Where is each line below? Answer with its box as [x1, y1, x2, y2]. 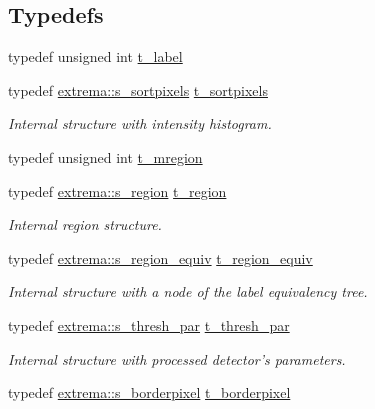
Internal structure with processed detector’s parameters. [8, 348, 346, 369]
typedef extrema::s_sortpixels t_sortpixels [8, 79, 268, 100]
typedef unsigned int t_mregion [8, 146, 203, 167]
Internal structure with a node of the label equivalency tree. [8, 281, 368, 302]
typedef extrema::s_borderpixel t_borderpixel [8, 382, 291, 403]
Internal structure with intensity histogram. [8, 113, 272, 134]
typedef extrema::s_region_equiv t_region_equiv [8, 247, 313, 268]
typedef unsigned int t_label [8, 46, 183, 67]
